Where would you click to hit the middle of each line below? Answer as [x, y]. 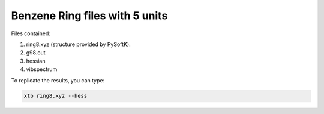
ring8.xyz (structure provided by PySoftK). [79, 44]
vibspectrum [42, 69]
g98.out [36, 53]
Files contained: [31, 33]
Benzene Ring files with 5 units [89, 16]
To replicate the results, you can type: [58, 80]
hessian [36, 61]
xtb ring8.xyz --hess [55, 96]
